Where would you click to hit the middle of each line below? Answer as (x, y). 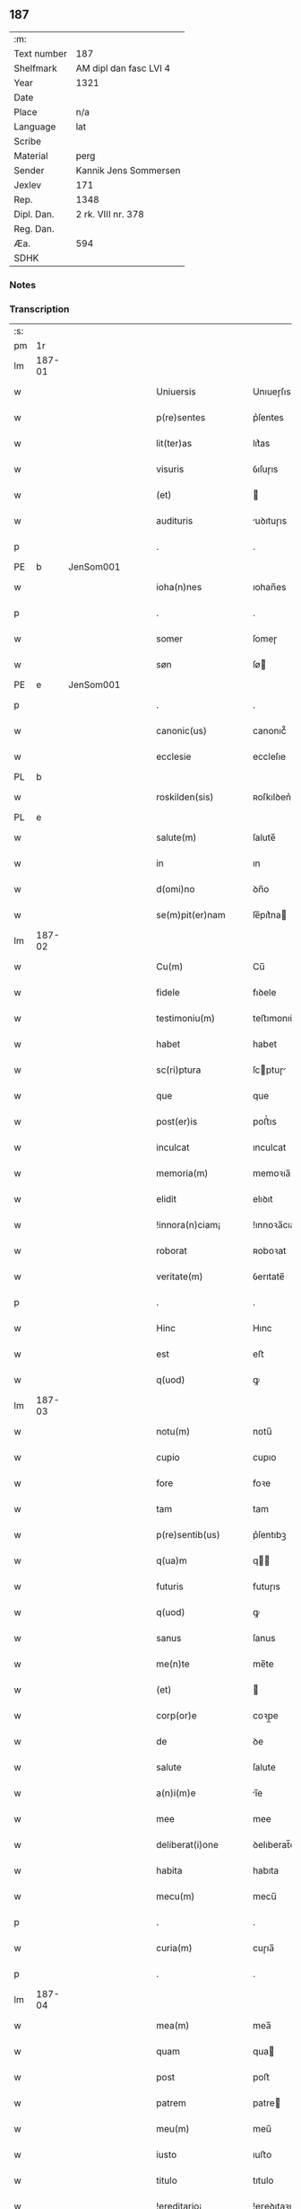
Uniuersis (176, 392)
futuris (170, 1586)
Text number (40, 53)
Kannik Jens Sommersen (128, 170)
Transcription (39, 309)
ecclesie (174, 756)
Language (35, 127)
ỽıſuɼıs (265, 469)
